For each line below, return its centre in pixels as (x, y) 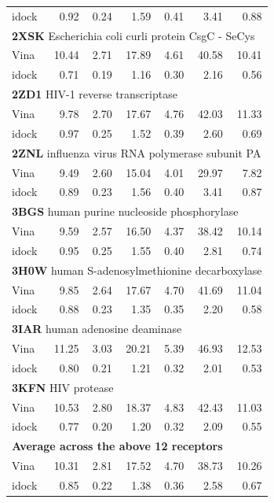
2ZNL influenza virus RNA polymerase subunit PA (137, 152)
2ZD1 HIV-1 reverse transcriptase (95, 94)
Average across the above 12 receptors (117, 446)
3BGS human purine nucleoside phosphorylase (125, 211)
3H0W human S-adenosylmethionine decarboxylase (137, 270)
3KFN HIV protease (63, 387)
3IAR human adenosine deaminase (97, 329)
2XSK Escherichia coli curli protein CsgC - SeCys (133, 35)
